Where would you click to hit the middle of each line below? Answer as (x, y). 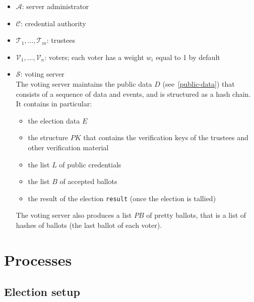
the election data (54, 120)
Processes (38, 259)
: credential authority (53, 23)
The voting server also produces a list (74, 215)
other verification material (68, 147)
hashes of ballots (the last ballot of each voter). (89, 225)
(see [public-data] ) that (199, 83)
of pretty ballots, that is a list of (196, 215)
